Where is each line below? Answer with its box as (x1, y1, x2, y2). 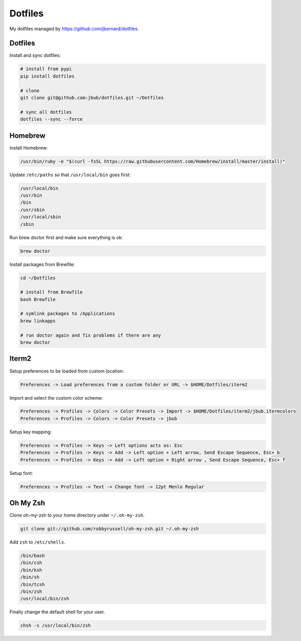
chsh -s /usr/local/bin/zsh (20, 623, 91, 629)
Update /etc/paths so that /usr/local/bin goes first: (9, 172, 131, 178)
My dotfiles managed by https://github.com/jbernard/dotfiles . (9, 26, 139, 32)
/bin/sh (20, 574, 39, 580)
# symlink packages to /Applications (20, 311, 115, 317)
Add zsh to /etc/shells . (9, 539, 66, 545)
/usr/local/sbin (20, 214, 62, 220)
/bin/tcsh (20, 582, 45, 587)
